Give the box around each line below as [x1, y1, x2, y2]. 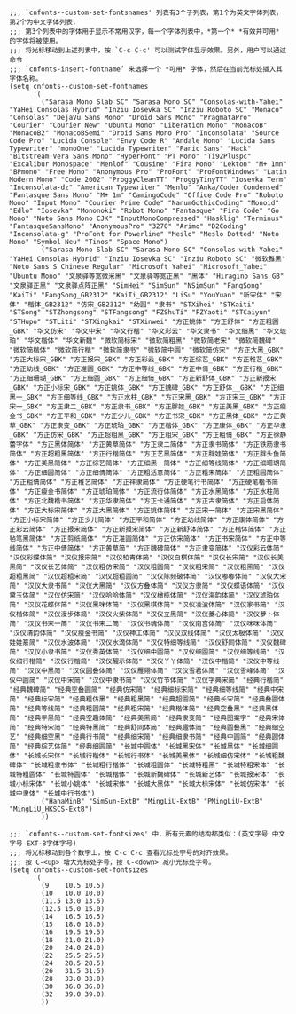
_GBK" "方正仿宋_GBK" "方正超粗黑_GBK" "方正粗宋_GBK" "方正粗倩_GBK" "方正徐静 [9, 431, 287, 440]
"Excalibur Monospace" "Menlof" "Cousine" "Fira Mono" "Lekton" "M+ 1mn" [9, 160, 288, 169]
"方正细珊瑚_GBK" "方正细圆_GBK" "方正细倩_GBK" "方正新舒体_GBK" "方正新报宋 [9, 374, 277, 383]
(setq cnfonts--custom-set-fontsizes [9, 866, 149, 875]
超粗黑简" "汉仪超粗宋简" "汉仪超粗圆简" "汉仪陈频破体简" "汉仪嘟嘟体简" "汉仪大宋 [9, 572, 286, 581]
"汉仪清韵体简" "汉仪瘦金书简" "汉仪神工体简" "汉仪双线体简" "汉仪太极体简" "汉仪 [9, 629, 284, 638]
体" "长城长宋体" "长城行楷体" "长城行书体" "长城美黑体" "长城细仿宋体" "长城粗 [9, 751, 279, 760]
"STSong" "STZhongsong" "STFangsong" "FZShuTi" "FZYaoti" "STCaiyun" [9, 308, 272, 317]
